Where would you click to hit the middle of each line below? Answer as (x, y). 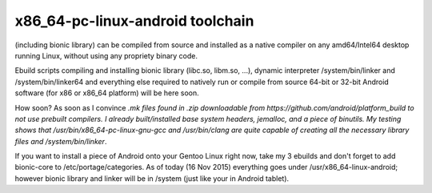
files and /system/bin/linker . (61, 141)
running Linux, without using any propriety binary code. (106, 55)
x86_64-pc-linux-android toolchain (134, 21)
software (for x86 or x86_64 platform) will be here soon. (107, 93)
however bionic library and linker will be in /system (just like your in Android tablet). (152, 178)
